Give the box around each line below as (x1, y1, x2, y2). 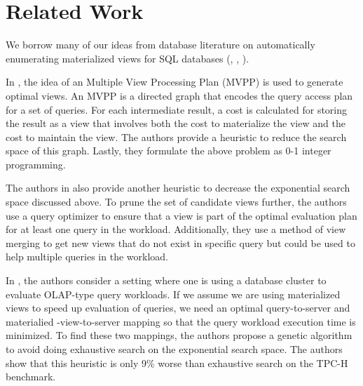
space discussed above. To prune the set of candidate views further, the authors (6, 194, 347, 209)
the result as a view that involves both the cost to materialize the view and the (6, 116, 345, 131)
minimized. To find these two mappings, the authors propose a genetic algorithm (6, 328, 352, 342)
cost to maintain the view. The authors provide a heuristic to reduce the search (6, 129, 347, 144)
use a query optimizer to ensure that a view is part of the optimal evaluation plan (6, 208, 357, 222)
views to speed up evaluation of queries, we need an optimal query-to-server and (6, 300, 350, 315)
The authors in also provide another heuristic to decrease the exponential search (6, 180, 350, 195)
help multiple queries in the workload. (6, 249, 168, 264)
